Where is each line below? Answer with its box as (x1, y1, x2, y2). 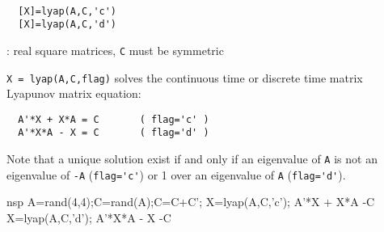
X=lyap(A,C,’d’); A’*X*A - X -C (6, 209, 171, 226)
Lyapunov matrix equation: (6, 85, 141, 102)
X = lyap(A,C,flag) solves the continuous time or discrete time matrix (6, 69, 363, 86)
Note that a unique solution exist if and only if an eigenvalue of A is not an (6, 150, 378, 167)
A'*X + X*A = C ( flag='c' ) (18, 113, 209, 125)
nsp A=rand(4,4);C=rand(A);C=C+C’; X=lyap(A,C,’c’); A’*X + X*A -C (6, 193, 375, 210)
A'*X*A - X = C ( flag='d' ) (18, 127, 209, 139)
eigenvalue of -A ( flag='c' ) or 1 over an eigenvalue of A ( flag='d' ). (6, 166, 346, 183)
